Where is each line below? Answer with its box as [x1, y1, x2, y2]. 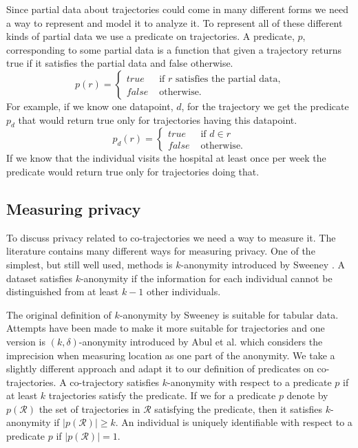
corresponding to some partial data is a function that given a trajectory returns [6, 42, 342, 56]
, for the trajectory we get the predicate [181, 98, 349, 113]
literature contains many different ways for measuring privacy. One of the [6, 244, 315, 258]
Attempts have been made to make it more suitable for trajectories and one [6, 321, 325, 335]
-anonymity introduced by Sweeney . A [180, 257, 345, 271]
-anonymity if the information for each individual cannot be [80, 270, 333, 285]
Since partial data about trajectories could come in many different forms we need [6, 2, 348, 16]
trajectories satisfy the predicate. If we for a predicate [48, 388, 276, 403]
